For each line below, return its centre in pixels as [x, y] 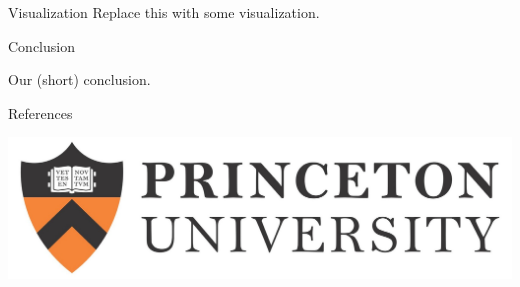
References [40, 112]
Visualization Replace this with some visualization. [164, 12]
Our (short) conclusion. [79, 79]
